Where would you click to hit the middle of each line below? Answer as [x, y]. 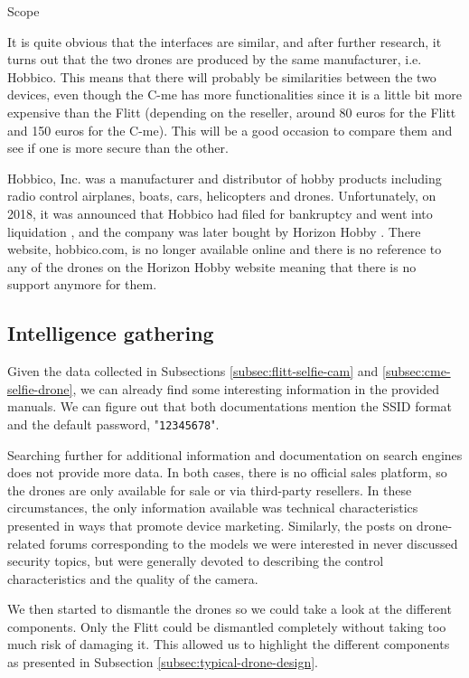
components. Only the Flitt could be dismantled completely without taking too [227, 626]
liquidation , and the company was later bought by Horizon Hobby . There [214, 231]
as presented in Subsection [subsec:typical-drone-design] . [163, 662]
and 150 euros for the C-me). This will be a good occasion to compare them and [230, 130]
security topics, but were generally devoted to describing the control [196, 561]
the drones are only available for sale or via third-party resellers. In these [210, 490]
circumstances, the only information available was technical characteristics [213, 508]
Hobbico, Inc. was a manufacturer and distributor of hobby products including [225, 178]
